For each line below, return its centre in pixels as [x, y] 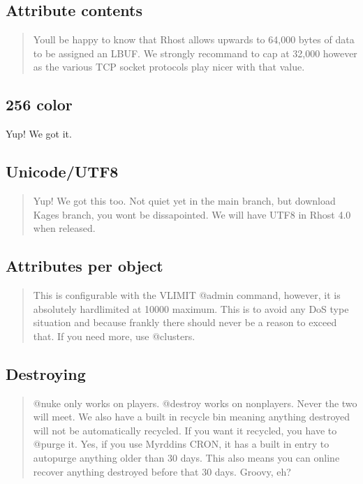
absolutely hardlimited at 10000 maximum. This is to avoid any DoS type [191, 308]
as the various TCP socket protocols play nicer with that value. [169, 67]
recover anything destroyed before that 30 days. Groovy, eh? [162, 471]
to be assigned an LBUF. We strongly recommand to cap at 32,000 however [195, 53]
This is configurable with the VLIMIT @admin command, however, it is [187, 294]
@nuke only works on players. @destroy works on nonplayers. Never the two [195, 403]
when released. [64, 228]
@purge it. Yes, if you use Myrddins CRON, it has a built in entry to [181, 444]
